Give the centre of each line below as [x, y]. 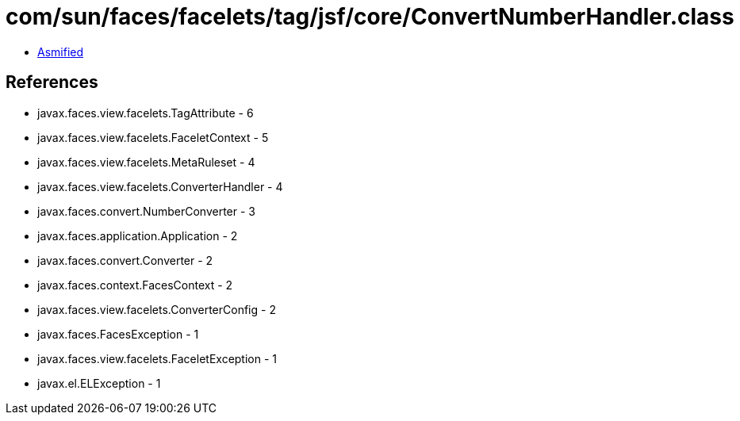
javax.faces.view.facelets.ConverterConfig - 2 [157, 309]
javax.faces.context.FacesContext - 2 [135, 285]
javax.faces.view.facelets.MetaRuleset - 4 [146, 162]
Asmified [61, 52]
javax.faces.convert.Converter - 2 [125, 260]
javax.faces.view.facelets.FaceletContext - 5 [153, 137]
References [52, 82]
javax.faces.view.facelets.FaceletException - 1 [157, 358]
